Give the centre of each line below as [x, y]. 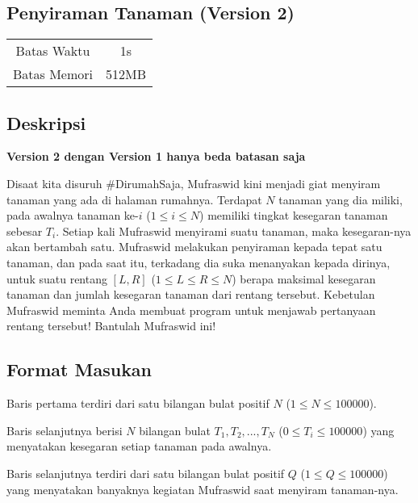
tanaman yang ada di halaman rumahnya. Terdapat [134, 199]
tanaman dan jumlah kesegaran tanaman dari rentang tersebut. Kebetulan [191, 294]
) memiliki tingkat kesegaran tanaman [294, 215]
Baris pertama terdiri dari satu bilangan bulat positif [138, 403]
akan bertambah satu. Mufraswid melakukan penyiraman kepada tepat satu [194, 247]
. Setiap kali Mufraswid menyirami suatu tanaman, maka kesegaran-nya [234, 231]
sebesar [25, 231]
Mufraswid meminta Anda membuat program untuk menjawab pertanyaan [191, 310]
